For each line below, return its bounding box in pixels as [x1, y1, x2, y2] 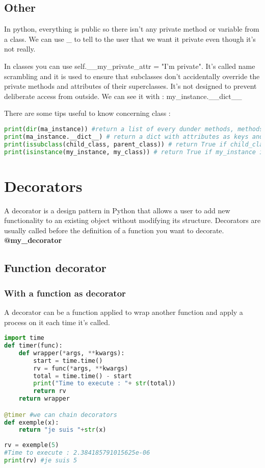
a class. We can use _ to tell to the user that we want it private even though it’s [4, 33, 256, 44]
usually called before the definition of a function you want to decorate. [4, 225, 224, 235]
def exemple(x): [4, 418, 59, 426]
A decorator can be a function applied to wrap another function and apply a [4, 306, 243, 317]
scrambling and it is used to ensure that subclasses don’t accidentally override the [4, 70, 260, 81]
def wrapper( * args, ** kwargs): [18, 349, 125, 357]
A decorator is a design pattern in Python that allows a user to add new [4, 205, 230, 215]
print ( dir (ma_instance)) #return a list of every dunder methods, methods [4, 125, 263, 133]
